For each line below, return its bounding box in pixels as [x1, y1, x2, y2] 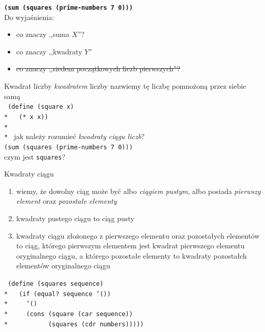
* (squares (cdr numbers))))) [4, 320, 144, 328]
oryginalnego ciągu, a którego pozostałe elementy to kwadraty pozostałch [16, 250, 247, 261]
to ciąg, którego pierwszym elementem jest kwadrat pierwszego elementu [16, 240, 245, 251]
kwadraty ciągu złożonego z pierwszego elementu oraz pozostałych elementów [16, 230, 260, 241]
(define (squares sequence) [8, 280, 104, 287]
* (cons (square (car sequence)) [4, 310, 133, 318]
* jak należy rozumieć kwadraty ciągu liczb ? [4, 131, 145, 142]
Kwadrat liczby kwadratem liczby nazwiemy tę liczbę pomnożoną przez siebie [4, 81, 247, 91]
